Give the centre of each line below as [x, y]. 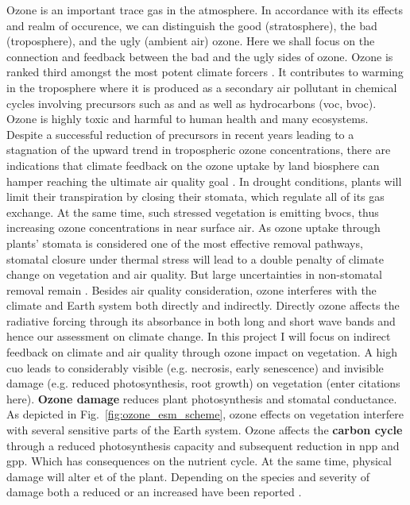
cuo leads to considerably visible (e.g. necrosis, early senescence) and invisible [195, 367]
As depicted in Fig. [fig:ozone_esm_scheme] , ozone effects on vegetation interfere [205, 414]
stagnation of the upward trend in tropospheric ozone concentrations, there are [199, 150]
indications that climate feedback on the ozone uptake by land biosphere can [193, 165]
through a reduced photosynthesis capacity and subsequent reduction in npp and [203, 445]
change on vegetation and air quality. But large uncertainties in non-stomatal [194, 274]
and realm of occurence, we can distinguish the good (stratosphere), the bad [192, 25]
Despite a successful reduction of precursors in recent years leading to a [180, 134]
